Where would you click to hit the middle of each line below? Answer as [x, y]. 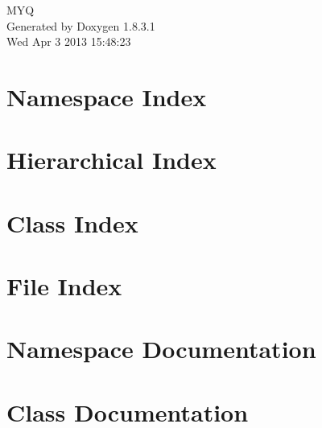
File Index [64, 286]
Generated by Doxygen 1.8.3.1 [81, 25]
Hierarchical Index [111, 160]
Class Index [72, 222]
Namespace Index [107, 96]
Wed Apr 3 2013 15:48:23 [69, 41]
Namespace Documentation [161, 349]
